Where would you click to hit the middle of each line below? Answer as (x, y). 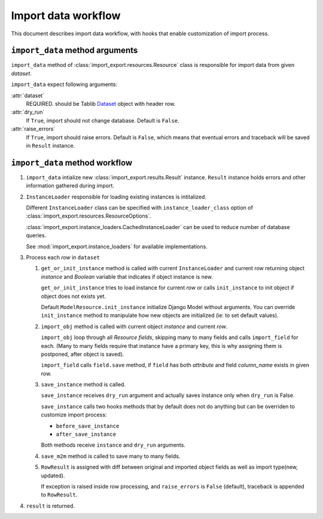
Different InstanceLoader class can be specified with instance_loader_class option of (140, 208)
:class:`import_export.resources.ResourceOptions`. (89, 216)
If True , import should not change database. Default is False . (103, 120)
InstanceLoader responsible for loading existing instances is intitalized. (116, 197)
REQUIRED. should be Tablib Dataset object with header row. (101, 104)
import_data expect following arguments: (64, 84)
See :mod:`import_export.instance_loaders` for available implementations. (117, 246)
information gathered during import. (70, 186)
